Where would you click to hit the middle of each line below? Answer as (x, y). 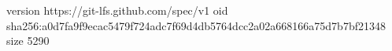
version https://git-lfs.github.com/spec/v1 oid (117, 10)
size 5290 (28, 41)
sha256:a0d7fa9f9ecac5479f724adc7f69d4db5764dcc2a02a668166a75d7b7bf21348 (196, 25)
